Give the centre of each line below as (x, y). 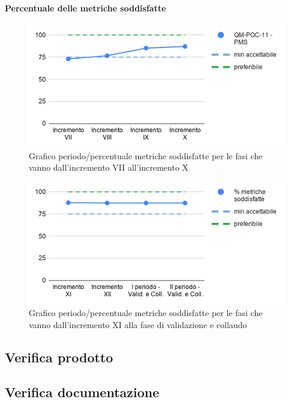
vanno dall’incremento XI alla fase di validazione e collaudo (138, 324)
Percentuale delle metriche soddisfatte (85, 8)
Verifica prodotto (59, 357)
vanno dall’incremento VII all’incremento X (109, 167)
